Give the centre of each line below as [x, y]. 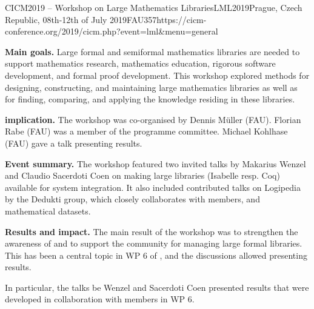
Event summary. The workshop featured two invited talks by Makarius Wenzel [155, 163]
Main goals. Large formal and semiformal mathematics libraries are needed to [152, 51]
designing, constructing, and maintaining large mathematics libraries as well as [151, 87]
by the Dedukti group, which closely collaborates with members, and [132, 199]
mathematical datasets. [48, 211]
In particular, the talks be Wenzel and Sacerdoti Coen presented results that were [157, 287]
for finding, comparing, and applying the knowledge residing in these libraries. [150, 99]
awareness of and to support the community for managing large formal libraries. [154, 243]
